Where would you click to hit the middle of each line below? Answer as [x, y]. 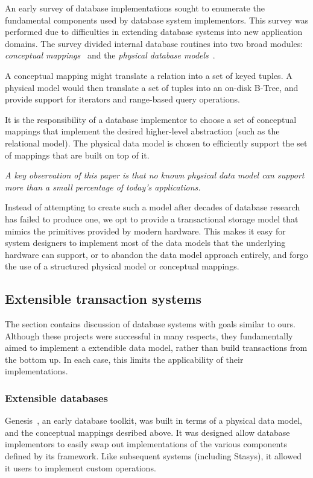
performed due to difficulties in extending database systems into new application [154, 32]
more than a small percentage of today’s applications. [103, 187]
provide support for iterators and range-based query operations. [122, 99]
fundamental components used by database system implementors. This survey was [157, 20]
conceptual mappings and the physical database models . [110, 55]
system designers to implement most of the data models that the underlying [145, 243]
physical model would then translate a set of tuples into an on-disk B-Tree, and [152, 87]
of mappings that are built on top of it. [77, 155]
